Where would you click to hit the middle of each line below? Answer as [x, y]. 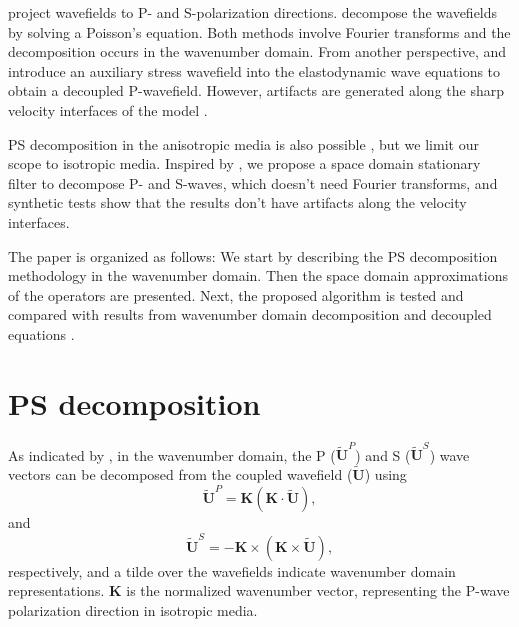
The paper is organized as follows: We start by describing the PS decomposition [253, 255]
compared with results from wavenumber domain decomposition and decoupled [250, 314]
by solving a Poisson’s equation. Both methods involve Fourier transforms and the [259, 31]
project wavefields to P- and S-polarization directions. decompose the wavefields [253, 12]
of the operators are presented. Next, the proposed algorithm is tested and [236, 294]
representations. [56, 590]
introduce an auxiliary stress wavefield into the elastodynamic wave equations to [254, 70]
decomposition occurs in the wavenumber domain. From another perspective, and [257, 51]
